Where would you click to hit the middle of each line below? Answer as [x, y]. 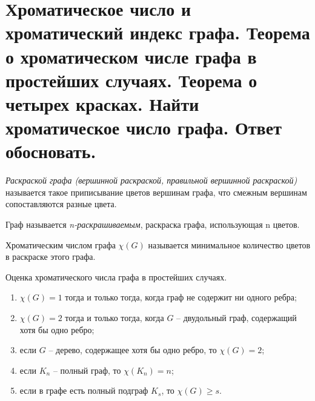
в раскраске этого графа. [51, 257]
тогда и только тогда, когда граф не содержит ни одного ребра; [181, 297]
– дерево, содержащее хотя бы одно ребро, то [133, 350]
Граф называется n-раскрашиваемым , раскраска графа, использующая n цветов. [153, 224]
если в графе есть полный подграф [84, 390]
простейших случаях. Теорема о [131, 80]
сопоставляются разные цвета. [61, 204]
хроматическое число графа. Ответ [144, 128]
